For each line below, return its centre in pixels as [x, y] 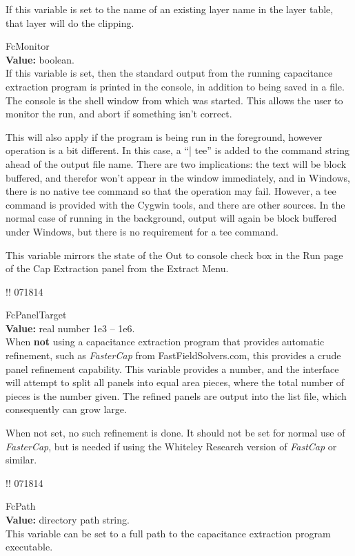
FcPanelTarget [36, 315]
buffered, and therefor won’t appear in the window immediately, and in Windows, [178, 177]
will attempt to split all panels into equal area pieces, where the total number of [175, 382]
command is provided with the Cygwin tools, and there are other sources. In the [175, 204]
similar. [21, 460]
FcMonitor [28, 46]
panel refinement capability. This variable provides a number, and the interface [172, 368]
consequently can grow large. [66, 409]
